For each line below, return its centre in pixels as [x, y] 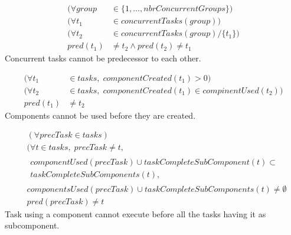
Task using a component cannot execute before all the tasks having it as [135, 213]
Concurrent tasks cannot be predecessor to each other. [103, 58]
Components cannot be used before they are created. [100, 115]
